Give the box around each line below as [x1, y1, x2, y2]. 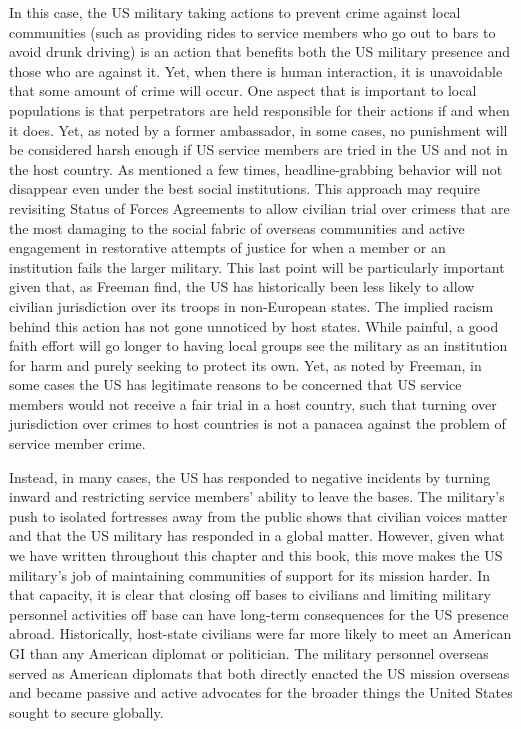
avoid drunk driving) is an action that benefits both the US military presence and [9, 41, 510, 62]
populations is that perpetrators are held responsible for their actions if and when [9, 99, 510, 120]
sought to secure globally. [9, 701, 164, 722]
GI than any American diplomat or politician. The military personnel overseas [9, 643, 489, 663]
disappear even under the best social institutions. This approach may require [9, 178, 480, 199]
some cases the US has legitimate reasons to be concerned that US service [9, 374, 462, 395]
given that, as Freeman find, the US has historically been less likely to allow [9, 276, 475, 297]
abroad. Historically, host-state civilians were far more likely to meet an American [9, 623, 512, 644]
